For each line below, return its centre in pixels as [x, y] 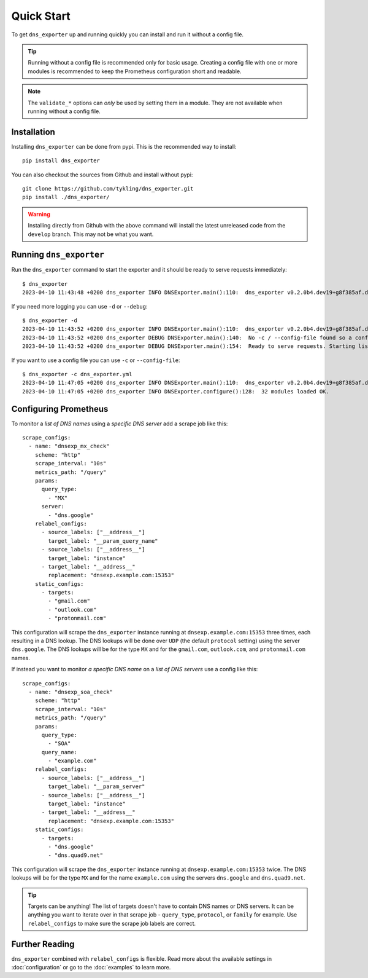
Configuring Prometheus [60, 409]
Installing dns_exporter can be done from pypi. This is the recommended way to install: [124, 146]
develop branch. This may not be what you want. [91, 234]
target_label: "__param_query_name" [103, 541]
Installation [33, 132]
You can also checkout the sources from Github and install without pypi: [102, 175]
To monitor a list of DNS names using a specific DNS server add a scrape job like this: [120, 424]
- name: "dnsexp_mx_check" [69, 446]
